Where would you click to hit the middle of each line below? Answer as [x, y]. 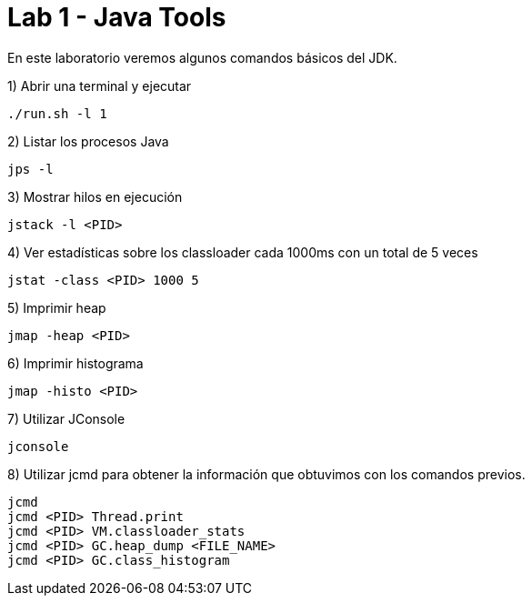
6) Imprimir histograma [75, 363]
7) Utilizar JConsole [66, 418]
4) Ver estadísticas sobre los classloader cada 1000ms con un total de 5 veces [243, 252]
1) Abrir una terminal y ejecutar [100, 85]
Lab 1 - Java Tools [117, 17]
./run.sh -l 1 [57, 113]
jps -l [30, 169]
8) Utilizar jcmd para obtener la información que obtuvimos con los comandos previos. [266, 474]
